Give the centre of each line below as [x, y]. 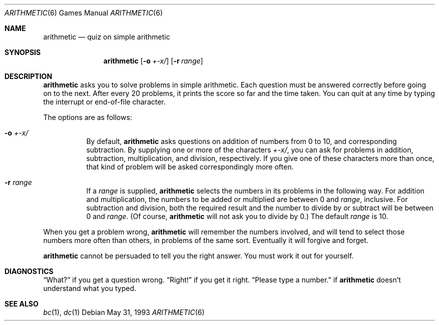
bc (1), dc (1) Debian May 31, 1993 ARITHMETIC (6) [124, 312]
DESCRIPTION [29, 76]
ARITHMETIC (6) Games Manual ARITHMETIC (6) [84, 13]
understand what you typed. [90, 288]
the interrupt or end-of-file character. [104, 102]
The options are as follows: [88, 117]
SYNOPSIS [23, 52]
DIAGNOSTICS [29, 271]
